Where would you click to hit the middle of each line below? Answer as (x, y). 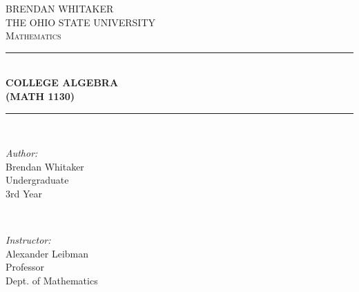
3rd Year (24, 193)
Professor (25, 267)
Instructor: (28, 240)
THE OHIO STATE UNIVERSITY (81, 22)
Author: (22, 153)
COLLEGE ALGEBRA (62, 82)
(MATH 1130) (40, 96)
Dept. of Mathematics (52, 280)
